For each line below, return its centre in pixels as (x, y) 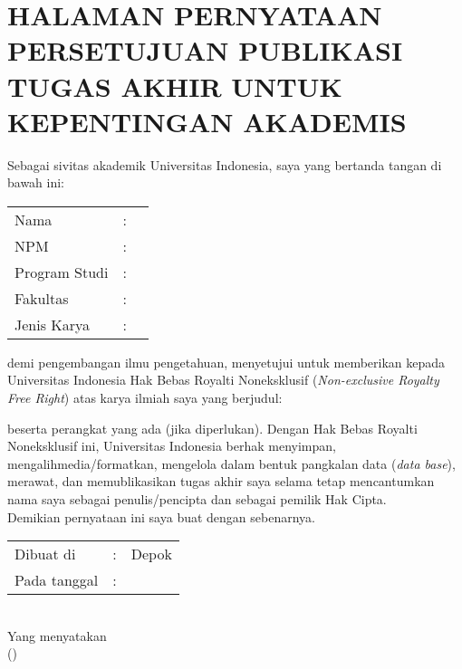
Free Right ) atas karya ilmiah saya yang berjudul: (145, 398)
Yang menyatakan (57, 635)
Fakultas (42, 298)
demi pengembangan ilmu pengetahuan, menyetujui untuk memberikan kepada (226, 362)
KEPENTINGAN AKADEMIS (207, 121)
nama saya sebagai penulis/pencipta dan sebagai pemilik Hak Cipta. (197, 499)
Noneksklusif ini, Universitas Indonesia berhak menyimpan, (172, 446)
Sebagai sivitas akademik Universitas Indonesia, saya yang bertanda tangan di (225, 164)
